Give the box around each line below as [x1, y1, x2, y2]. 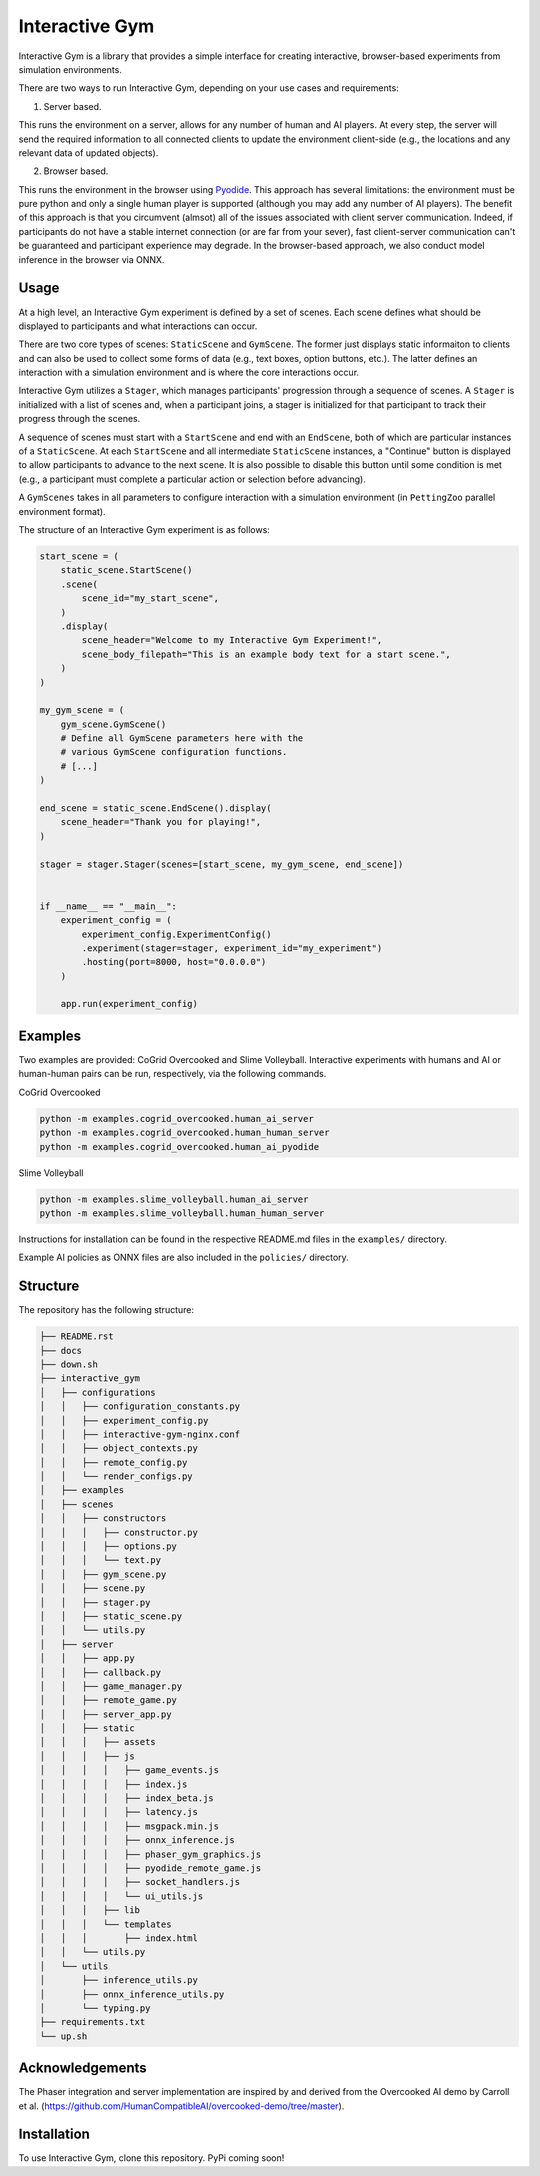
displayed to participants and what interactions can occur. [18, 320, 258, 332]
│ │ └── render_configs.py [39, 1471, 194, 1482]
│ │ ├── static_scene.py [39, 1610, 183, 1622]
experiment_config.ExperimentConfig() [81, 928, 272, 940]
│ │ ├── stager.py [39, 1596, 151, 1608]
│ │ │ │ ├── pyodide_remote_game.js [39, 1863, 262, 1874]
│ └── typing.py [39, 2002, 151, 2014]
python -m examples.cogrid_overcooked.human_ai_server [39, 1113, 314, 1124]
